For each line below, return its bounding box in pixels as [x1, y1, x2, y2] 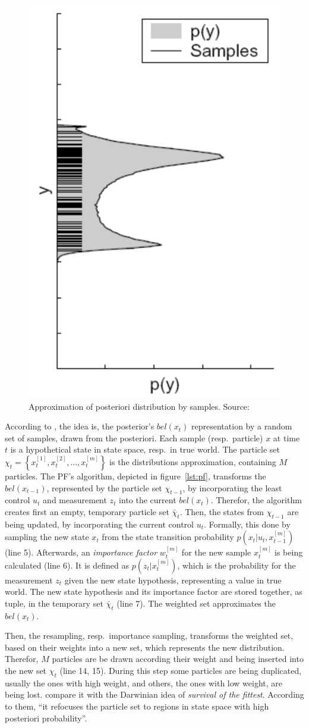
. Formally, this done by [204, 517, 291, 530]
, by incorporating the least [182, 481, 282, 494]
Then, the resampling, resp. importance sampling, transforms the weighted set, [5, 629, 294, 642]
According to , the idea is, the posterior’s [5, 420, 154, 432]
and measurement [43, 494, 107, 506]
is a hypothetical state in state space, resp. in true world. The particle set [10, 443, 280, 456]
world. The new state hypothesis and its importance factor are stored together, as [5, 585, 302, 598]
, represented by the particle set [46, 481, 162, 494]
